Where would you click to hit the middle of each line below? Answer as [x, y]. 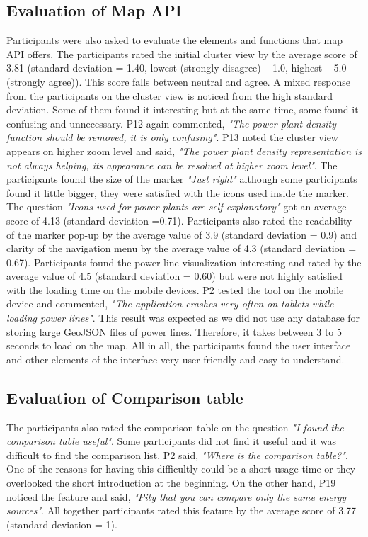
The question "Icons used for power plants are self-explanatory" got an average [177, 207]
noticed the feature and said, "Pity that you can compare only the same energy [177, 496]
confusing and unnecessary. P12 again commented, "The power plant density [171, 123]
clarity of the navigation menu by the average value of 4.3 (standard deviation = [182, 248]
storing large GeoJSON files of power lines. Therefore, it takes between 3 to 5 [174, 331]
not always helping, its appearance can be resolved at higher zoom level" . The [172, 165]
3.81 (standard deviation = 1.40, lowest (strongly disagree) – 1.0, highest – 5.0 [177, 68]
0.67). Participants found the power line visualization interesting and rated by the [184, 262]
